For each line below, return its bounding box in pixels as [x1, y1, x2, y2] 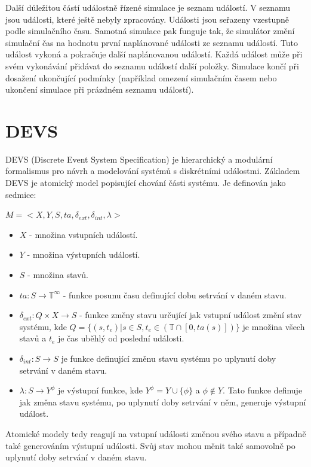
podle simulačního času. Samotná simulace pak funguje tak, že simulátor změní [5, 25, 295, 37]
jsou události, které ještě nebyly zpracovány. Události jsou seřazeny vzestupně [5, 13, 290, 25]
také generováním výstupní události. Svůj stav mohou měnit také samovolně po [5, 439, 295, 451]
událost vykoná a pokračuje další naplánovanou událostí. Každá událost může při [5, 48, 303, 60]
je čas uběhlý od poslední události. [57, 332, 184, 344]
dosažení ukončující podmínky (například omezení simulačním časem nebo [5, 71, 277, 84]
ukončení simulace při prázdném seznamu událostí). [5, 83, 194, 96]
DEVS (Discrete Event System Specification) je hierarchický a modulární [5, 152, 273, 165]
